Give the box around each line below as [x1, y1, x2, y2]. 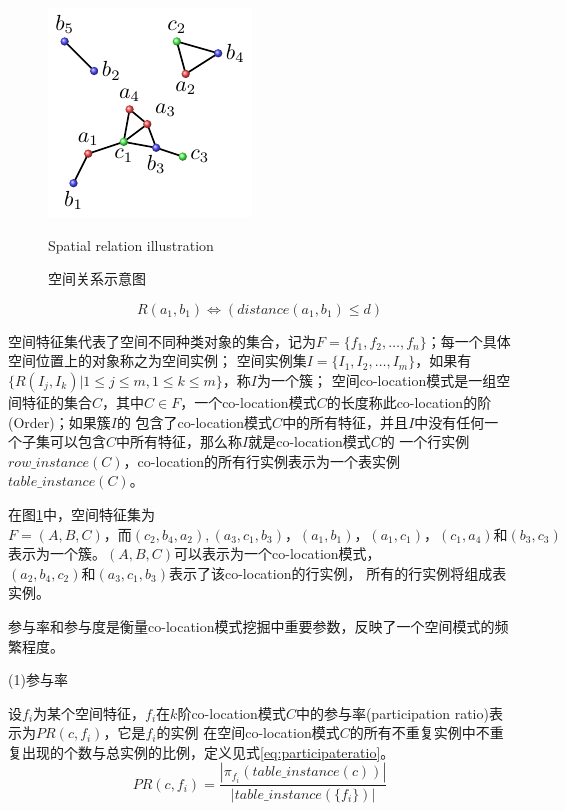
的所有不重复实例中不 [349, 722, 490, 743]
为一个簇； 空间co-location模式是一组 [257, 369, 497, 390]
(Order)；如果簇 [8, 411, 111, 432]
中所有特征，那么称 [116, 431, 243, 452]
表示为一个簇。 [8, 543, 106, 564]
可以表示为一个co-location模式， [174, 543, 381, 564]
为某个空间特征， [33, 702, 146, 723]
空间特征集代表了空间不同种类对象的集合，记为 [8, 330, 316, 351]
